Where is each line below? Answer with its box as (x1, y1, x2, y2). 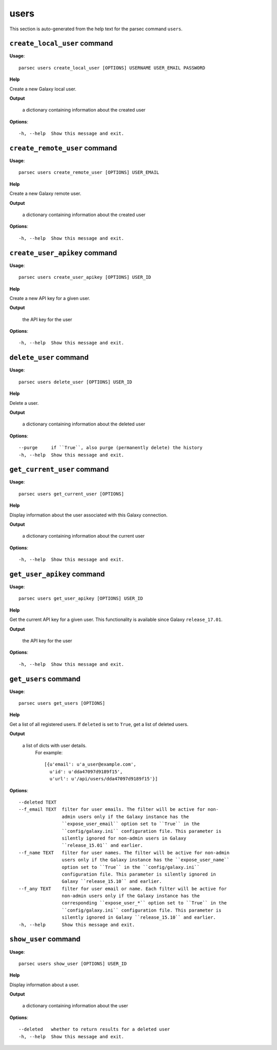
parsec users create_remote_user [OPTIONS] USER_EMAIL (18, 170, 160, 175)
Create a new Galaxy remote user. (9, 190, 82, 197)
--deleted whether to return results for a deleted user (18, 1026, 170, 1033)
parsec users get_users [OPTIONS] (18, 700, 105, 706)
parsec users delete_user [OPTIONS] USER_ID (18, 379, 133, 385)
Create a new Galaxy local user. (9, 85, 76, 92)
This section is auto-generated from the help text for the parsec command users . (9, 26, 183, 32)
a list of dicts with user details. (22, 742, 87, 749)
